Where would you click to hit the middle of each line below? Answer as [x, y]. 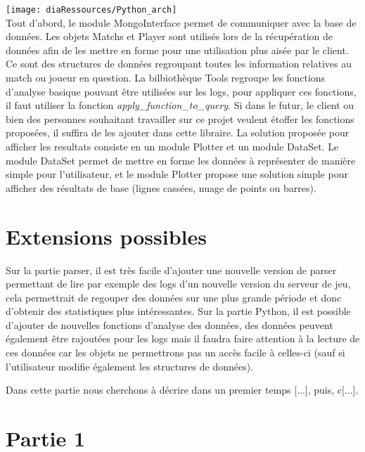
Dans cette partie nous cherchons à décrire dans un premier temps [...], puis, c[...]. [182, 390]
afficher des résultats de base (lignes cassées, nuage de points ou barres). [161, 187]
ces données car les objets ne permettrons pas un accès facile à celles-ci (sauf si [175, 353]
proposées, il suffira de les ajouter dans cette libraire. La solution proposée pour [178, 133]
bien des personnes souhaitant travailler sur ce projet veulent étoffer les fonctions [180, 118]
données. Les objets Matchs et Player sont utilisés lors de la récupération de [169, 36]
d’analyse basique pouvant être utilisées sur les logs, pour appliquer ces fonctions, [181, 91]
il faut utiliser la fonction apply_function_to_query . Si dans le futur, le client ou [180, 105]
